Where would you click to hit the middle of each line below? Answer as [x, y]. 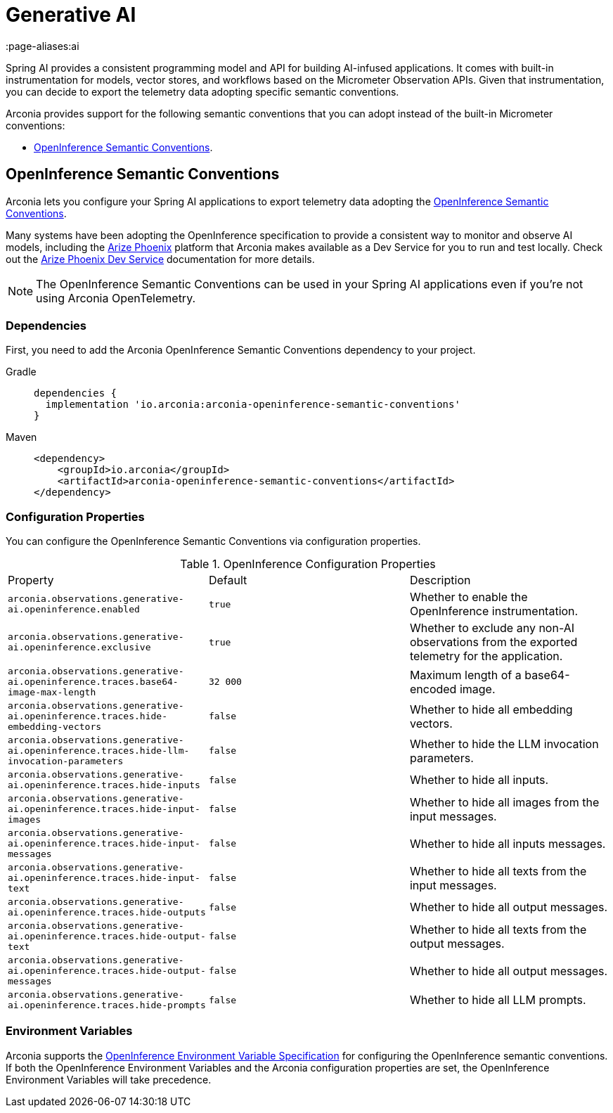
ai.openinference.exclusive [79, 648]
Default [228, 580]
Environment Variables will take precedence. [109, 1079]
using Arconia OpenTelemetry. [116, 298]
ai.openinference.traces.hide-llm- [99, 751]
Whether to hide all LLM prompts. [498, 1000]
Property [31, 580]
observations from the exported [493, 642]
